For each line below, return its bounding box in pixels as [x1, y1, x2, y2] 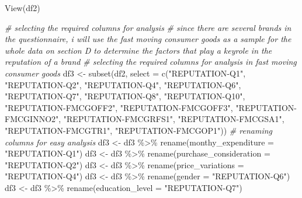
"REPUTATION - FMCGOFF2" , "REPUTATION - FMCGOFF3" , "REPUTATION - [5, 101, 297, 113]
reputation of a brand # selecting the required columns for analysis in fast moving [5, 55, 297, 68]
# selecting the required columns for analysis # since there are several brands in [5, 21, 291, 33]
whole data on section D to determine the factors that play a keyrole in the [5, 44, 272, 56]
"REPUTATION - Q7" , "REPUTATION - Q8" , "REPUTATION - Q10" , [5, 90, 245, 102]
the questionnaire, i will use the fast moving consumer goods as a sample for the [5, 33, 291, 45]
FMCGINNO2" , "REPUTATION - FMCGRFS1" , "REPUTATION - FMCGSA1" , [5, 113, 284, 125]
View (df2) [5, 2, 40, 13]
